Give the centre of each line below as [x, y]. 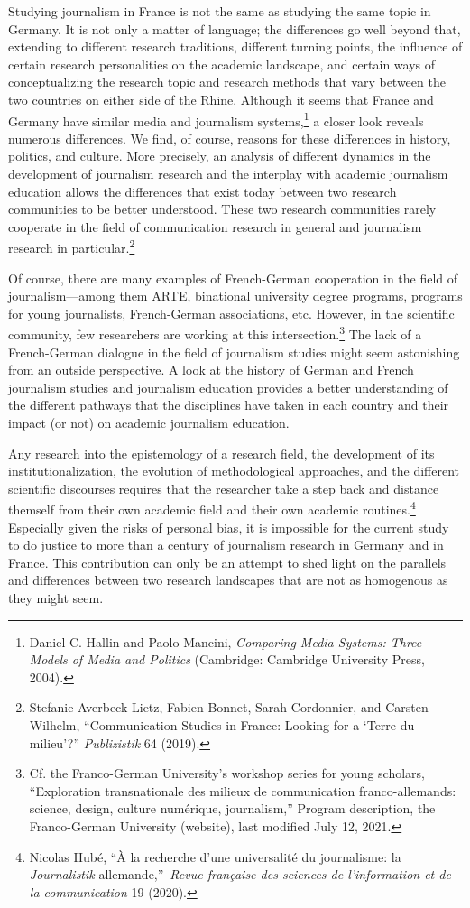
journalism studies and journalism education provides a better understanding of [228, 387]
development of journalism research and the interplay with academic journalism [228, 173]
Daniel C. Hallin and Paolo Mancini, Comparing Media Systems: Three [226, 641]
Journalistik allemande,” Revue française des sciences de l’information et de [240, 874]
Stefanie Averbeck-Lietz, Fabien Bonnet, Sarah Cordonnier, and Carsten [229, 707]
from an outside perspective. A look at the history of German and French [211, 370]
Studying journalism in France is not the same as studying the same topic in [220, 11]
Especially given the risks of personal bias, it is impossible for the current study [229, 527]
